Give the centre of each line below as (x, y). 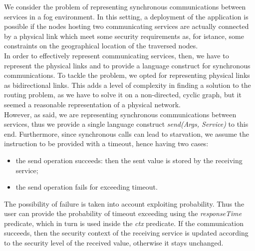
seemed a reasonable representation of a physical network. (92, 104)
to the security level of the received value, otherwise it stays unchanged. (114, 243)
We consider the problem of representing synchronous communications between (125, 6)
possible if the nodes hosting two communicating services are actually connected (127, 26)
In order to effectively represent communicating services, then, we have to (117, 55)
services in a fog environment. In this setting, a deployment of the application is (126, 16)
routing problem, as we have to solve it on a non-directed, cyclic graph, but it (123, 95)
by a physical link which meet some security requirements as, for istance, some (124, 36)
